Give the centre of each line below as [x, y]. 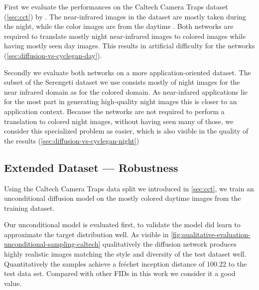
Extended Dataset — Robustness [91, 167]
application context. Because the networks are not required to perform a [114, 111]
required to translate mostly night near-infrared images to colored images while [125, 36]
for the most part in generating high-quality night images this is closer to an [121, 101]
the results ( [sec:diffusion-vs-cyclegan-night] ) [72, 140]
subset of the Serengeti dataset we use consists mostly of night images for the [122, 82]
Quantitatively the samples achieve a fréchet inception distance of [104, 263]
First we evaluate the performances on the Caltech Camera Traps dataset [116, 6]
